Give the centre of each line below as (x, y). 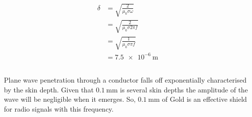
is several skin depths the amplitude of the (184, 89)
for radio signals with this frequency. (59, 108)
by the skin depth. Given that (49, 89)
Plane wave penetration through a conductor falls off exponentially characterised (125, 80)
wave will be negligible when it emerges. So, (70, 99)
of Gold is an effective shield (204, 99)
